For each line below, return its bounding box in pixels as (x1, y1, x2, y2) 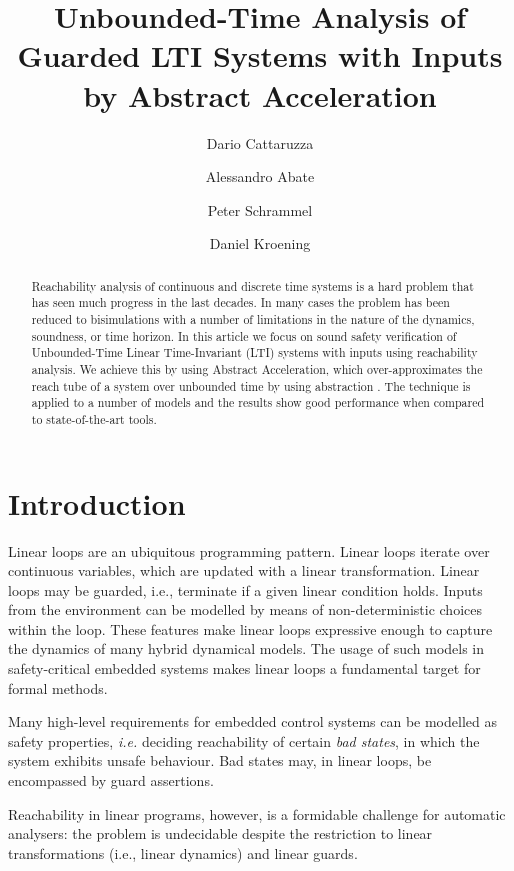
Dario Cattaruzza (206, 132, 314, 153)
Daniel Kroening (209, 233, 311, 254)
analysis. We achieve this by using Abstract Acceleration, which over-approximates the (31, 360, 483, 377)
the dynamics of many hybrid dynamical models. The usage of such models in (8, 638, 485, 659)
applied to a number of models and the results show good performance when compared (31, 394, 485, 411)
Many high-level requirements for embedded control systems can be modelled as (8, 711, 497, 732)
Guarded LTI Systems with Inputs (17, 35, 503, 76)
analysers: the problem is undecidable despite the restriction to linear (8, 823, 433, 844)
